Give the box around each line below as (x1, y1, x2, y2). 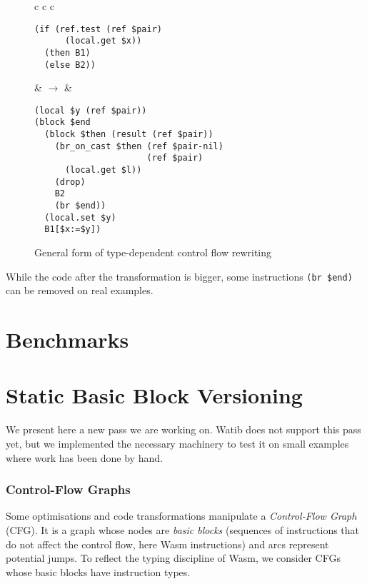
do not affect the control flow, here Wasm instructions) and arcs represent (6, 536, 329, 551)
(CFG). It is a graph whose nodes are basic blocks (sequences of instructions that (6, 522, 360, 537)
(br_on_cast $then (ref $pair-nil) (54, 141, 223, 151)
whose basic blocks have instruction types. (6, 564, 191, 579)
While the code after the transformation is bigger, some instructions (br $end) (6, 268, 353, 283)
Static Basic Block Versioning (6, 381, 303, 410)
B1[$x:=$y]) (44, 224, 101, 235)
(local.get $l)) (64, 165, 142, 176)
